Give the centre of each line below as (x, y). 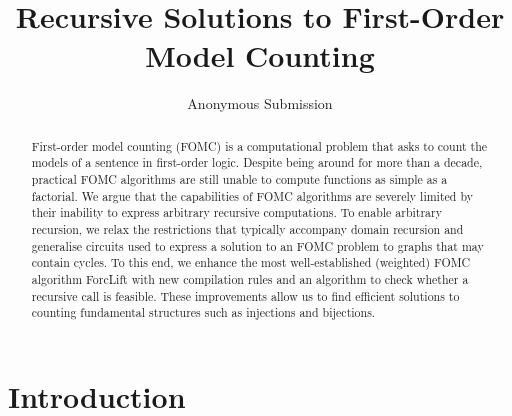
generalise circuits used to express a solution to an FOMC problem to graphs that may (257, 245)
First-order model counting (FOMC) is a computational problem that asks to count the (259, 145)
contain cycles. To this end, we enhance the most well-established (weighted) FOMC (251, 262)
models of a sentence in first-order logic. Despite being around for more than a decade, (257, 162)
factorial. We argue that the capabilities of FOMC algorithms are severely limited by (252, 195)
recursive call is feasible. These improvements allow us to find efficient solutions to (245, 295)
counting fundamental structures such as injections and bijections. (203, 312)
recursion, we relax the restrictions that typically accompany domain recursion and (247, 228)
